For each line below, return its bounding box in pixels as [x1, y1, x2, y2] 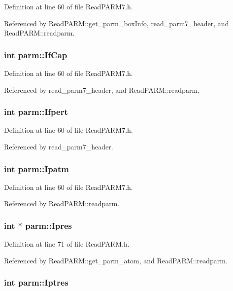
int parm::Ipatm [4, 162, 69, 175]
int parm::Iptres [4, 276, 68, 289]
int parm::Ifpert [4, 106, 68, 118]
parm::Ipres [25, 219, 72, 231]
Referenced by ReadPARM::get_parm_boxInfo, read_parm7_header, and [4, 18, 229, 28]
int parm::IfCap [4, 48, 67, 61]
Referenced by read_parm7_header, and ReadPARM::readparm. [4, 84, 200, 95]
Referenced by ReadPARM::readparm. [4, 198, 120, 209]
